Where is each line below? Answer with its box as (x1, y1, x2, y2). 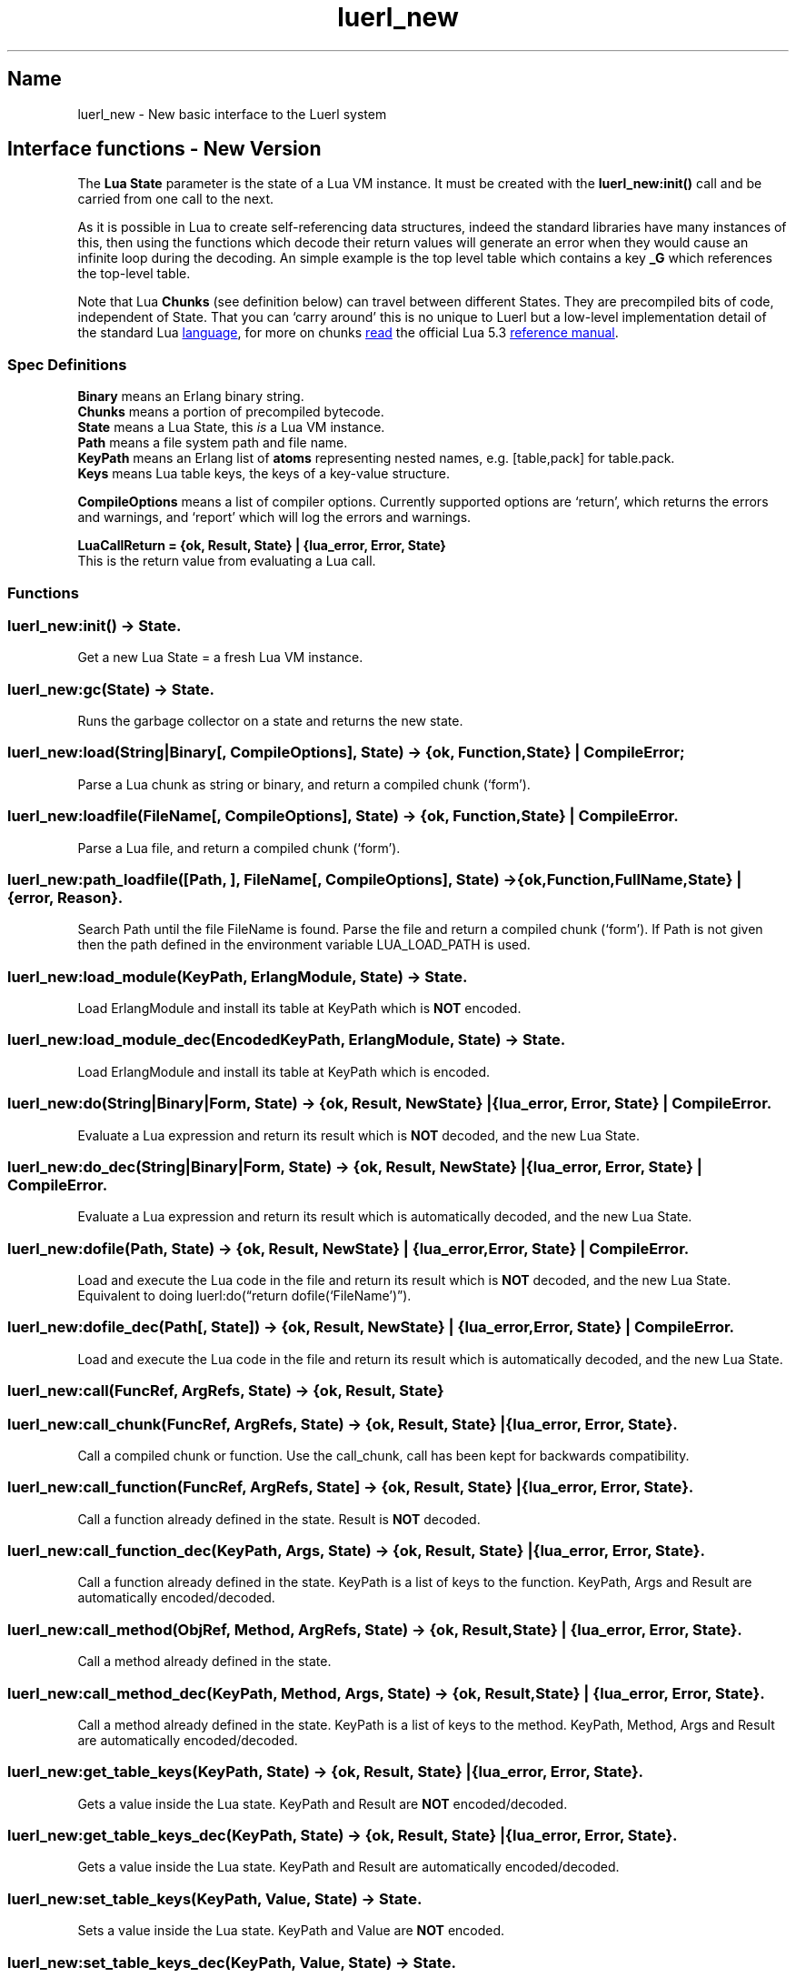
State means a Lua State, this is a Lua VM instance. (77, 419, 385, 436)
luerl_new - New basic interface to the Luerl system (77, 105, 387, 122)
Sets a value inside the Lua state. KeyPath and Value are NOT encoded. (77, 1923, 505, 1939)
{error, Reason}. (7, 888, 124, 907)
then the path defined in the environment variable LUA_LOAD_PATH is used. (77, 937, 531, 953)
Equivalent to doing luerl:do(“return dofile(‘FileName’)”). (77, 1288, 412, 1304)
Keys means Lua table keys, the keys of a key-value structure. (77, 466, 451, 482)
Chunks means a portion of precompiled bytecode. (77, 404, 384, 420)
